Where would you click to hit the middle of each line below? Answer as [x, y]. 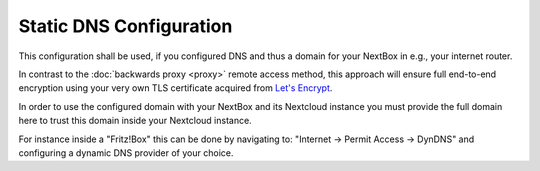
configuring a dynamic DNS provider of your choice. [126, 152]
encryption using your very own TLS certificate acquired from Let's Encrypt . [175, 88]
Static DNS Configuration [125, 26]
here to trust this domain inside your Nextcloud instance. [135, 121]
